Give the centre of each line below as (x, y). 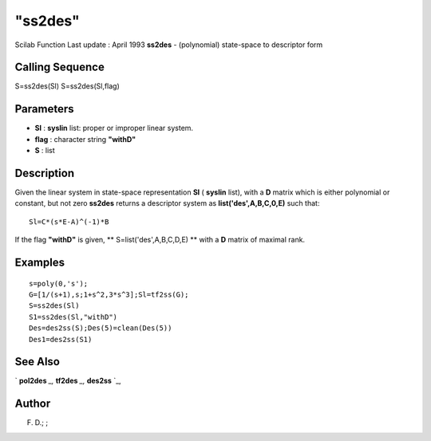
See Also (37, 362)
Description (45, 173)
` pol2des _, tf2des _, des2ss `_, (68, 381)
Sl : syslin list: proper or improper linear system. (114, 128)
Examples (40, 263)
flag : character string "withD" (85, 139)
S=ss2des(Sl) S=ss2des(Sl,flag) (67, 86)
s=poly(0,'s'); (59, 283)
